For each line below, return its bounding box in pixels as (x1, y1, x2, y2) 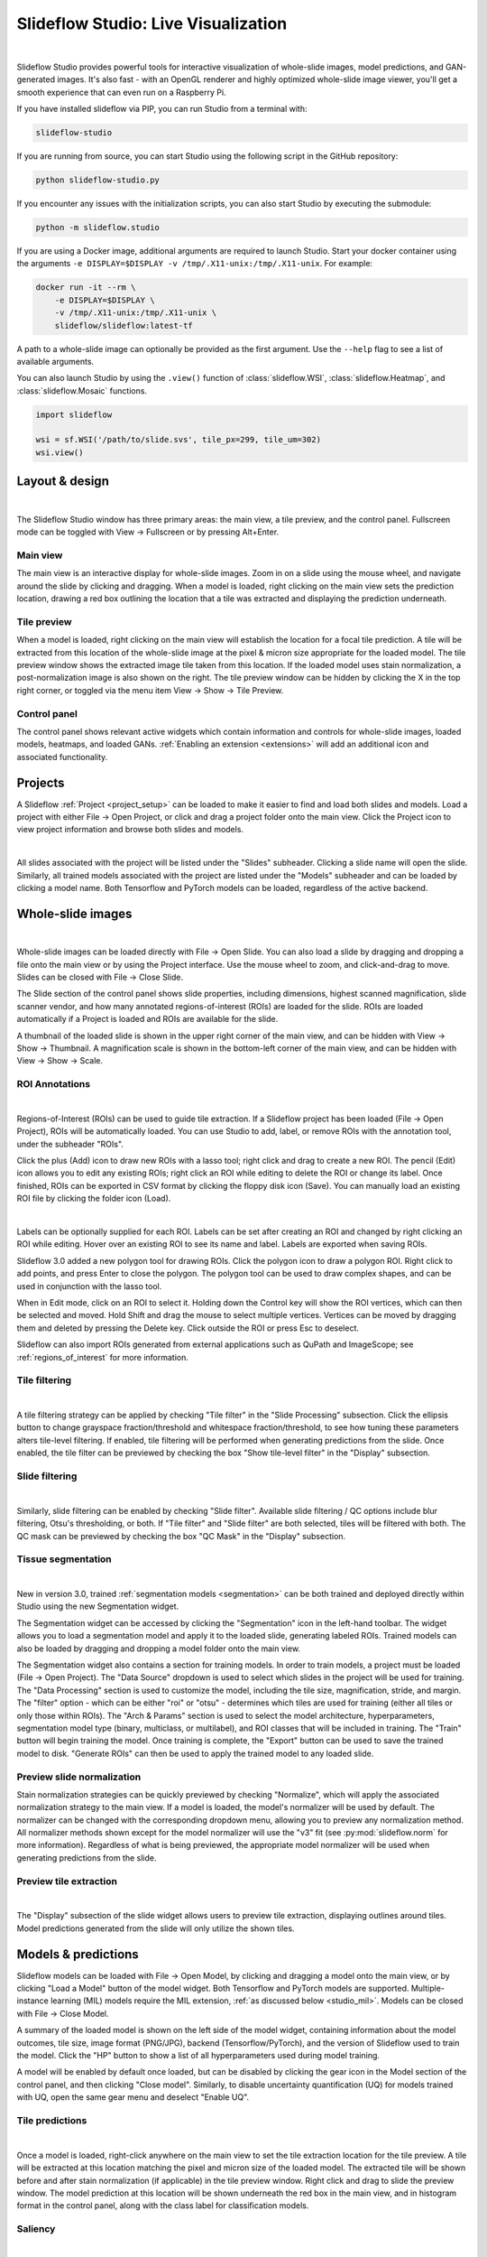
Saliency (16, 2223, 56, 2235)
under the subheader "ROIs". (16, 1138, 124, 1149)
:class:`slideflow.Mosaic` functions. (16, 385, 148, 396)
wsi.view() (35, 447, 84, 458)
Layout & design (16, 474, 110, 489)
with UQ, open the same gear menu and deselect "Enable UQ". (16, 2092, 250, 2103)
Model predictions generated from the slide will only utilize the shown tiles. (16, 1923, 295, 1934)
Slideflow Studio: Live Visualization (16, 14, 288, 33)
